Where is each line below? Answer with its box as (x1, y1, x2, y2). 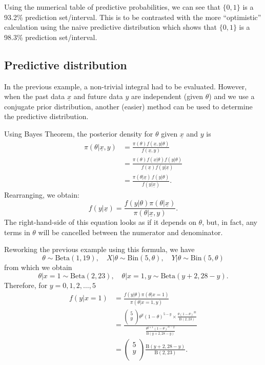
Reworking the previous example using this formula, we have (4, 244, 195, 255)
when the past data (4, 91, 65, 102)
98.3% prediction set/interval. (4, 31, 97, 42)
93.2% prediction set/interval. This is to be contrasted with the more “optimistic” (4, 11, 261, 22)
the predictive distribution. (4, 111, 89, 122)
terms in (4, 226, 30, 237)
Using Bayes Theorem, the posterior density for (4, 128, 153, 139)
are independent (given (131, 91, 203, 102)
